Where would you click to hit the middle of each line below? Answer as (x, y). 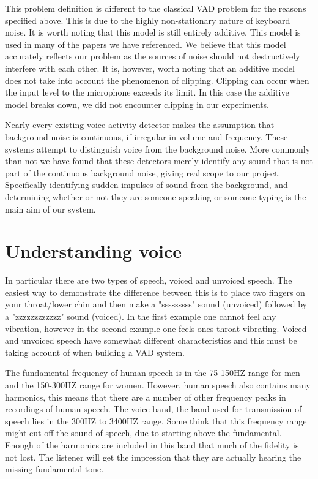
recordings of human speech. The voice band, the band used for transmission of (153, 409)
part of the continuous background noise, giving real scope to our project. (143, 172)
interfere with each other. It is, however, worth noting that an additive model (150, 68)
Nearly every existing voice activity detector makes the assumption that (140, 125)
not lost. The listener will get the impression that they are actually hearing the (153, 457)
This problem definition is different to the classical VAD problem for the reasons (156, 8)
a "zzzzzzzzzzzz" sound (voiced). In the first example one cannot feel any (141, 316)
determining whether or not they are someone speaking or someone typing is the (156, 196)
